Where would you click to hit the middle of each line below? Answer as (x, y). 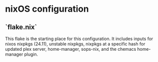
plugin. (31, 54)
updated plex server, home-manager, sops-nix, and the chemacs (71, 49)
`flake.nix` (21, 27)
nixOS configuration (47, 9)
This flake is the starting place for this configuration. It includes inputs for (79, 39)
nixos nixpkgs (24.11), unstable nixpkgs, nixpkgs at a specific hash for (75, 44)
